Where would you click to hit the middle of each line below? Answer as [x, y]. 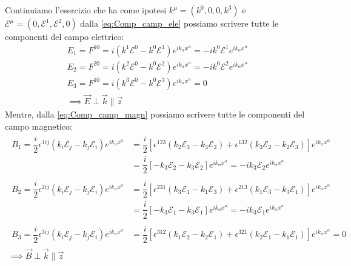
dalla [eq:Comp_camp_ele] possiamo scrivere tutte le [179, 23]
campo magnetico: [38, 126]
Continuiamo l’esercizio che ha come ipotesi [86, 10]
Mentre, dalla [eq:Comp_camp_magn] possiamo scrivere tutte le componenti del [155, 114]
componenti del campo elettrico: [65, 36]
